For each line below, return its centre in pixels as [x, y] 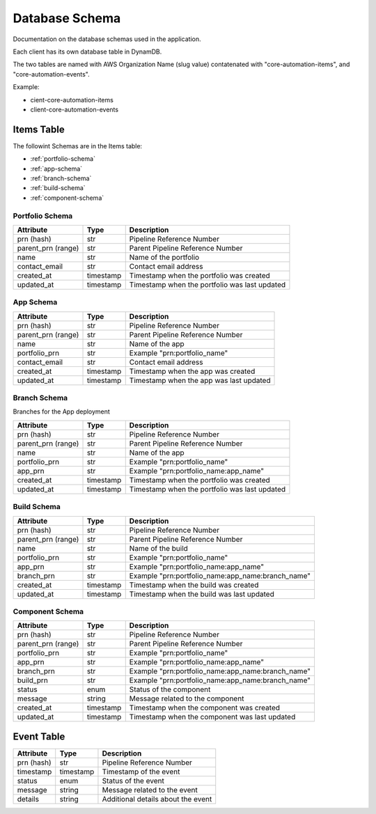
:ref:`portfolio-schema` [63, 159]
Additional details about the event [157, 799]
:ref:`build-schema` [58, 188]
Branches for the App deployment [62, 412]
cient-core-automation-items [72, 100]
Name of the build [158, 548]
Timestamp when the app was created [192, 371]
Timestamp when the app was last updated [200, 380]
